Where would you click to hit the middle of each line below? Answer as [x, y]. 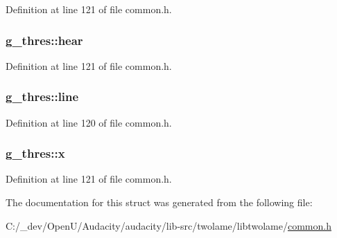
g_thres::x [35, 153]
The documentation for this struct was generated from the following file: [159, 202]
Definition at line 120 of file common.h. [89, 122]
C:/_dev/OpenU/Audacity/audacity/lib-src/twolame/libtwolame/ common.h [168, 225]
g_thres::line [42, 97]
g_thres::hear [44, 40]
